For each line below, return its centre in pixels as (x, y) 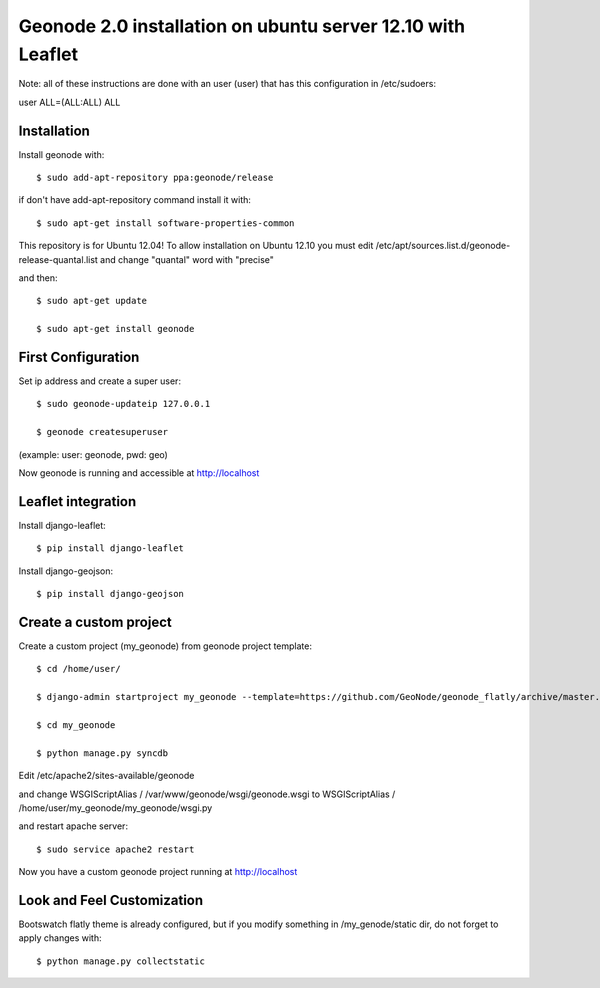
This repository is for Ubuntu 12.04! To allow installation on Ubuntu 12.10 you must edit (196, 246)
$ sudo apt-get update (92, 301)
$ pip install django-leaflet (110, 548)
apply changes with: (60, 938)
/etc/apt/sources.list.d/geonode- (443, 246)
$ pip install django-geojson (110, 594)
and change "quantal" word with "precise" (187, 259)
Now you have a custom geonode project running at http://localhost (158, 872)
